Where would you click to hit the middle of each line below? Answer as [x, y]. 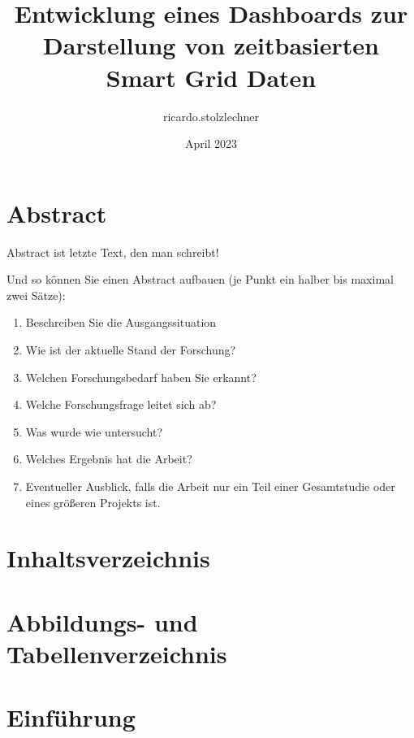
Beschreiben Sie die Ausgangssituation [121, 322]
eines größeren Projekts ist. [93, 502]
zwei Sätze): [36, 295]
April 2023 [211, 143]
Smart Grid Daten [211, 77]
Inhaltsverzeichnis [108, 558]
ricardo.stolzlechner [211, 116]
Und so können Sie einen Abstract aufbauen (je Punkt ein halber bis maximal [200, 279]
